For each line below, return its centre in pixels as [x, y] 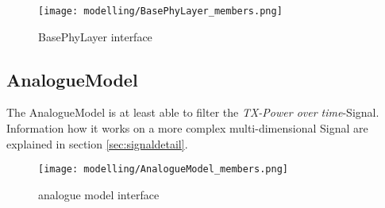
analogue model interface [99, 194]
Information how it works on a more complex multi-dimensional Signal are [187, 128]
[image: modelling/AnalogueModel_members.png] [163, 169]
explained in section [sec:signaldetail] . [97, 143]
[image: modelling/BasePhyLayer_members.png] [160, 11]
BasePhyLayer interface [95, 36]
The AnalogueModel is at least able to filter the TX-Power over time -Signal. [193, 112]
